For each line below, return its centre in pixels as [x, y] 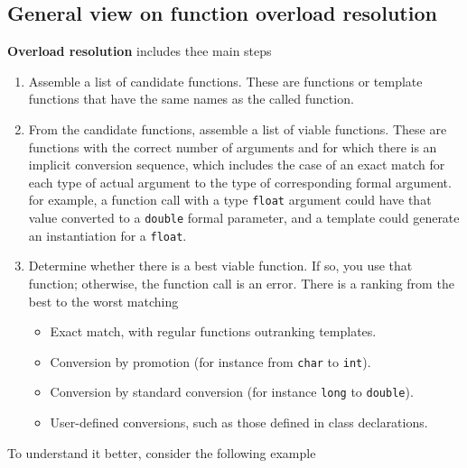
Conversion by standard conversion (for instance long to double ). [232, 392]
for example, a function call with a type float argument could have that [230, 200]
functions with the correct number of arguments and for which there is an [233, 147]
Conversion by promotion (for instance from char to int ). [210, 361]
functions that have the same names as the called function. [191, 99]
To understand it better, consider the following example [162, 452]
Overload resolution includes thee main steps [140, 51]
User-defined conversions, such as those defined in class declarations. [239, 422]
